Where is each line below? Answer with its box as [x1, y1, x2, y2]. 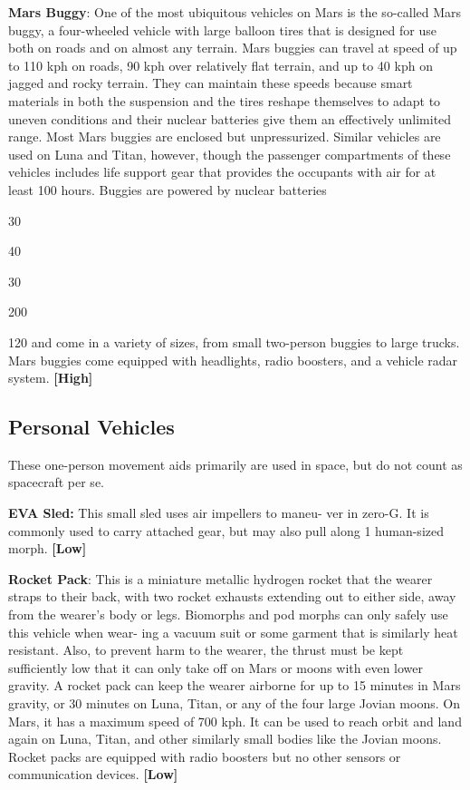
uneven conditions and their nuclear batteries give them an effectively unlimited [8, 109, 452, 128]
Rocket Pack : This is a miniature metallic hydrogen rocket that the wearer [8, 569, 433, 588]
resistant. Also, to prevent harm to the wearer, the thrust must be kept [8, 640, 404, 659]
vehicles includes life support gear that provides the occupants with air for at [8, 162, 436, 181]
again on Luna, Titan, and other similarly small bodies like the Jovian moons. [8, 729, 442, 748]
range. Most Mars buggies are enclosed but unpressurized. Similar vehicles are [8, 127, 441, 146]
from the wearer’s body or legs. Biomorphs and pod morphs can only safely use [8, 605, 448, 624]
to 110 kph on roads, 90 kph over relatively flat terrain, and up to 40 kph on [8, 55, 433, 74]
